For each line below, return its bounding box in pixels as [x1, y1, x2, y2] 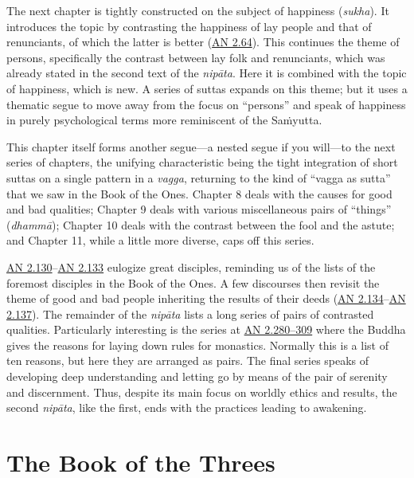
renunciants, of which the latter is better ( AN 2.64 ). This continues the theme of [6, 33, 400, 50]
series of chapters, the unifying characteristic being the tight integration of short [6, 154, 398, 170]
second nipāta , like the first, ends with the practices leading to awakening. [6, 399, 367, 416]
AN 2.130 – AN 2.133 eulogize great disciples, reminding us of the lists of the [6, 258, 376, 275]
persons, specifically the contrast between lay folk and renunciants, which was [6, 49, 385, 65]
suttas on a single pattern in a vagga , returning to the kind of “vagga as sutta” [6, 169, 391, 186]
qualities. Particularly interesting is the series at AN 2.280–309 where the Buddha [6, 321, 406, 338]
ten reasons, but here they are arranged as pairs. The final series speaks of [6, 352, 369, 369]
